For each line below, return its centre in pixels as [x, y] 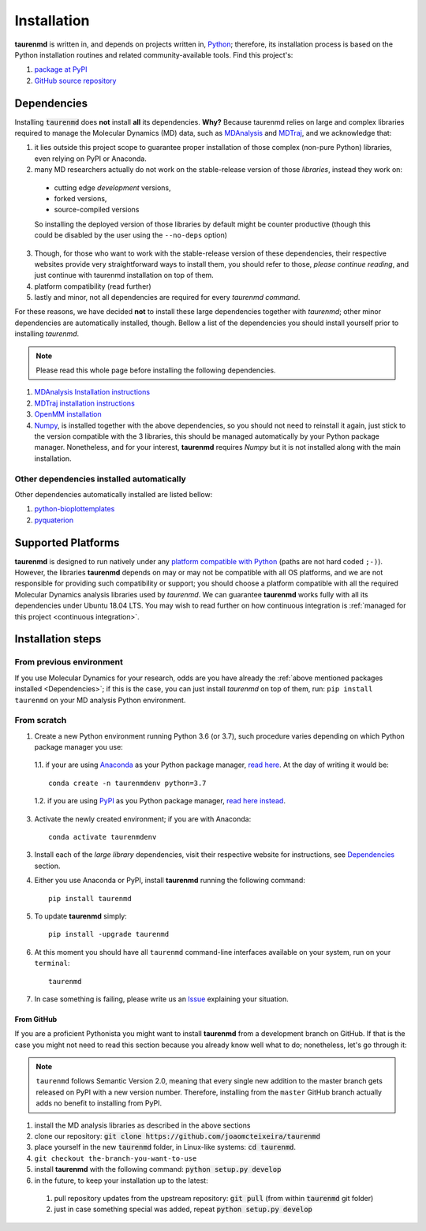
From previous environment [69, 662]
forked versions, [80, 198]
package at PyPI [61, 69]
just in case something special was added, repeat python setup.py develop [183, 1209]
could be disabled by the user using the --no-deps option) [131, 235]
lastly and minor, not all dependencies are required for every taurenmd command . [167, 297]
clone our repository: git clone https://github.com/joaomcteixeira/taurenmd [177, 1136]
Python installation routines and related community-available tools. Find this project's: [154, 54]
